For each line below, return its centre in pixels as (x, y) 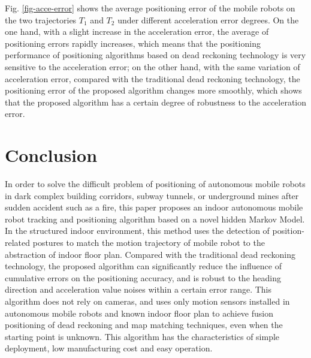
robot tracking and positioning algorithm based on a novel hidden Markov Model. (155, 219)
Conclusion (51, 155)
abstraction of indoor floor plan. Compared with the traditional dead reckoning (150, 254)
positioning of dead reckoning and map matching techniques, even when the (144, 325)
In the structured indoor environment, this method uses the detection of (137, 231)
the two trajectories (41, 19)
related (18, 243)
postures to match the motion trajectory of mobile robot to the (149, 243)
